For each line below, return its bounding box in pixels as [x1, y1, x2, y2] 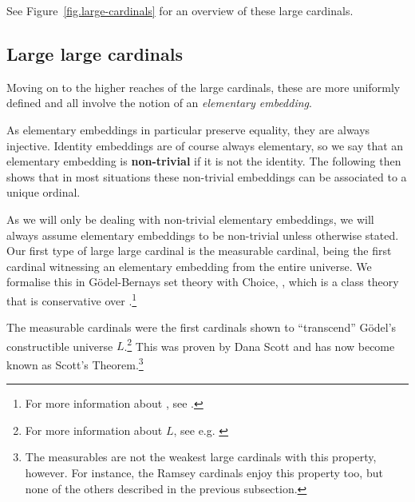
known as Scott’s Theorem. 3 [6, 354, 144, 373]
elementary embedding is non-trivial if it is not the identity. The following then [6, 153, 401, 169]
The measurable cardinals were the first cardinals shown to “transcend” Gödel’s [6, 319, 397, 336]
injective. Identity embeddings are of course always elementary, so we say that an [6, 137, 404, 153]
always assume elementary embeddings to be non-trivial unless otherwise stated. [6, 226, 399, 243]
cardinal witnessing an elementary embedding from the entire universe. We [6, 257, 372, 274]
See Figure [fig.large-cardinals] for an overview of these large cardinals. [6, 2, 354, 18]
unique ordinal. [6, 184, 81, 201]
